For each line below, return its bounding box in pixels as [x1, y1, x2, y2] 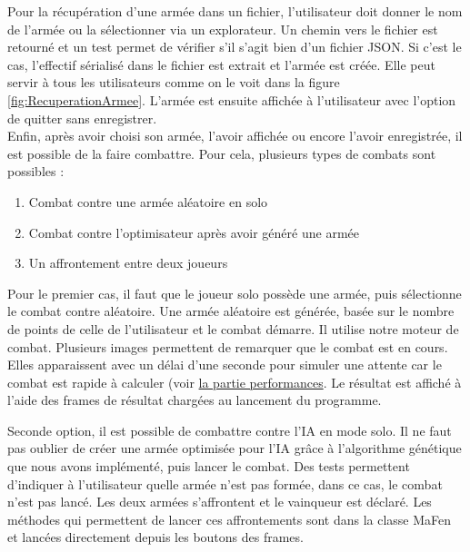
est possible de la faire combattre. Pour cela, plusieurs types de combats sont [7, 143, 436, 163]
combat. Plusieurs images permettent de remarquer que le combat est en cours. [7, 337, 448, 356]
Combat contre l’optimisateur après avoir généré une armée [28, 222, 359, 241]
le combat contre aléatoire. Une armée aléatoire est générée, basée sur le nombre [7, 301, 455, 320]
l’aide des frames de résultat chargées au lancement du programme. [7, 390, 382, 409]
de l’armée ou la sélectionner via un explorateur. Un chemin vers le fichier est [7, 19, 438, 38]
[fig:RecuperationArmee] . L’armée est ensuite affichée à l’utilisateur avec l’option [7, 90, 456, 109]
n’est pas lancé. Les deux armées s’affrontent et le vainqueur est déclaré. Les [7, 492, 432, 511]
